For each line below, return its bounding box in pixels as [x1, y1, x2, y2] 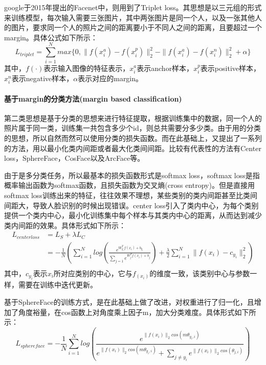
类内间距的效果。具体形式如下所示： [4, 220, 126, 230]
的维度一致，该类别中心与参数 [149, 267, 250, 278]
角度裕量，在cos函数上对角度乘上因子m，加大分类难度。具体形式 [18, 306, 235, 317]
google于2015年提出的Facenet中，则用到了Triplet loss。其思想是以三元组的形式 [4, 2, 262, 12]
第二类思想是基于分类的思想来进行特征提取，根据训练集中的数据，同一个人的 [4, 112, 262, 123]
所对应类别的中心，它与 [53, 267, 132, 278]
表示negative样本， [11, 72, 74, 83]
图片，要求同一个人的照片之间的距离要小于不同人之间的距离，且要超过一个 [11, 22, 262, 33]
